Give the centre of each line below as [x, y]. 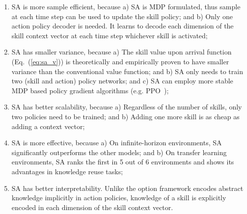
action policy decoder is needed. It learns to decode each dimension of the [123, 26]
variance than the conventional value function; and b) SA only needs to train [127, 71]
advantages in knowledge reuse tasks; [67, 171]
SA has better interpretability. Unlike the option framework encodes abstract [127, 188]
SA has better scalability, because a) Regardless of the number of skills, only [127, 107]
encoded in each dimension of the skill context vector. [92, 207]
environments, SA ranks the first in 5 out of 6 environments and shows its [123, 162]
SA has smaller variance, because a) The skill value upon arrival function [122, 52]
